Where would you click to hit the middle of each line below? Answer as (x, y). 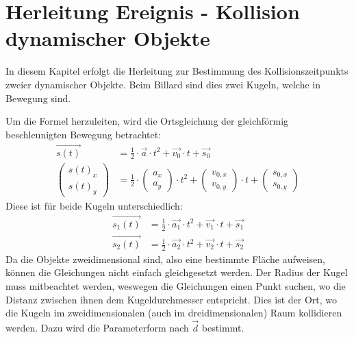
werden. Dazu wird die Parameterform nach (97, 328)
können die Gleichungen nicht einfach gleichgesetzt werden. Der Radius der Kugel (177, 272)
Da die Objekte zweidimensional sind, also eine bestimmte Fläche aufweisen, (166, 259)
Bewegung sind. (38, 98)
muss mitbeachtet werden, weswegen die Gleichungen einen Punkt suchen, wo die (176, 286)
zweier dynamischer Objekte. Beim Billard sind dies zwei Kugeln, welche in (163, 84)
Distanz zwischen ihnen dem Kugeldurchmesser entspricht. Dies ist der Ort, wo (172, 299)
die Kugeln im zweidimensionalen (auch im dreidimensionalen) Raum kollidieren (174, 313)
